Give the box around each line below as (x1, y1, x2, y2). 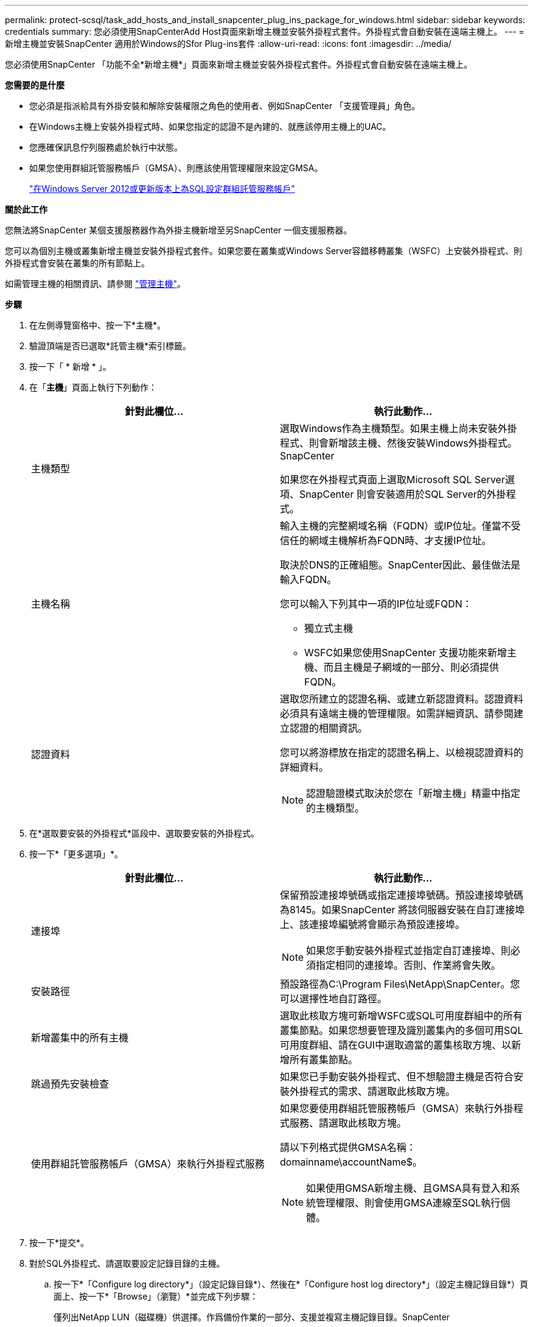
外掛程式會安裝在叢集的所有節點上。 (5, 258, 150, 268)
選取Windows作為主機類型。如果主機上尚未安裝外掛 (280, 422, 517, 434)
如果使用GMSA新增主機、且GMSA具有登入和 (306, 1182, 510, 1194)
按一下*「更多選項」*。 (29, 849, 124, 859)
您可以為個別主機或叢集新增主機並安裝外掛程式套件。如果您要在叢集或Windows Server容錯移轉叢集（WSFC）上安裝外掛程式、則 (5, 246, 522, 256)
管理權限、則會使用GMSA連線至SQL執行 (316, 1197, 501, 1209)
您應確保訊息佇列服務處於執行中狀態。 (29, 142, 183, 152)
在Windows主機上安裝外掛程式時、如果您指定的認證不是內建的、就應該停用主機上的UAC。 (29, 121, 391, 132)
